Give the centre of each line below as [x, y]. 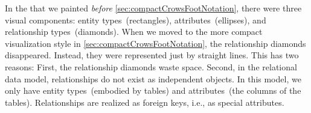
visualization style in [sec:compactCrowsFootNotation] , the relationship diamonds [155, 43]
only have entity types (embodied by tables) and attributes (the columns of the [153, 90]
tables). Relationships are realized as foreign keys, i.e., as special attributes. [145, 102]
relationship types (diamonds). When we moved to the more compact [134, 32]
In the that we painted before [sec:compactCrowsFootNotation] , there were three [153, 8]
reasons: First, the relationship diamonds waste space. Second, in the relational [151, 66]
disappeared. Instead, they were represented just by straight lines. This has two [152, 55]
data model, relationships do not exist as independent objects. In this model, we [153, 78]
